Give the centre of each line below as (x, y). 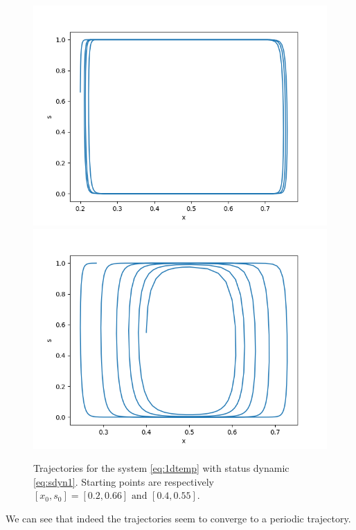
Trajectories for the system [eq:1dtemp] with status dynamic (161, 468)
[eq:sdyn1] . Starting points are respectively (124, 481)
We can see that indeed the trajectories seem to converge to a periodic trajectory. (178, 518)
